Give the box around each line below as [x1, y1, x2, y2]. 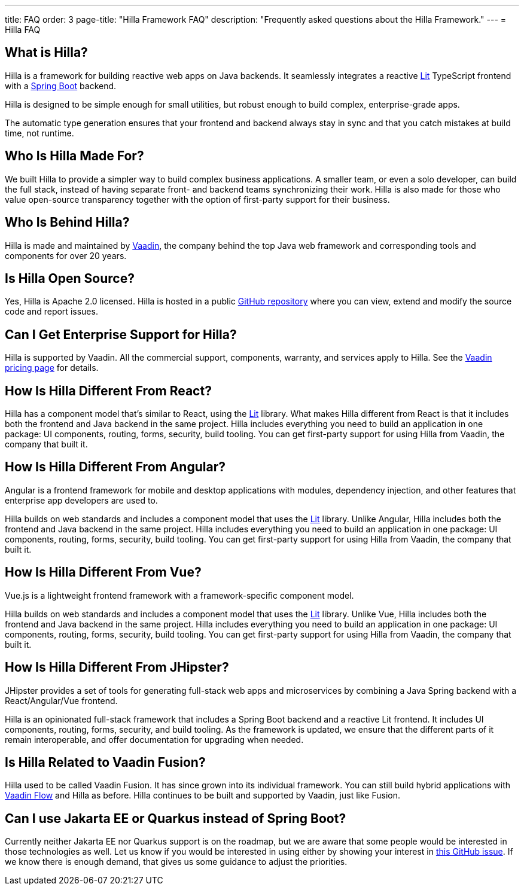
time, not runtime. [5, 127, 74, 138]
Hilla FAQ [5, 25, 41, 35]
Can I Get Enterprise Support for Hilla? [5, 327, 237, 342]
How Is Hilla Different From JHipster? [5, 660, 229, 675]
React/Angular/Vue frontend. [5, 695, 118, 706]
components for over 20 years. [5, 250, 127, 261]
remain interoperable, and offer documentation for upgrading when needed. [5, 734, 304, 745]
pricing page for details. [5, 362, 99, 373]
